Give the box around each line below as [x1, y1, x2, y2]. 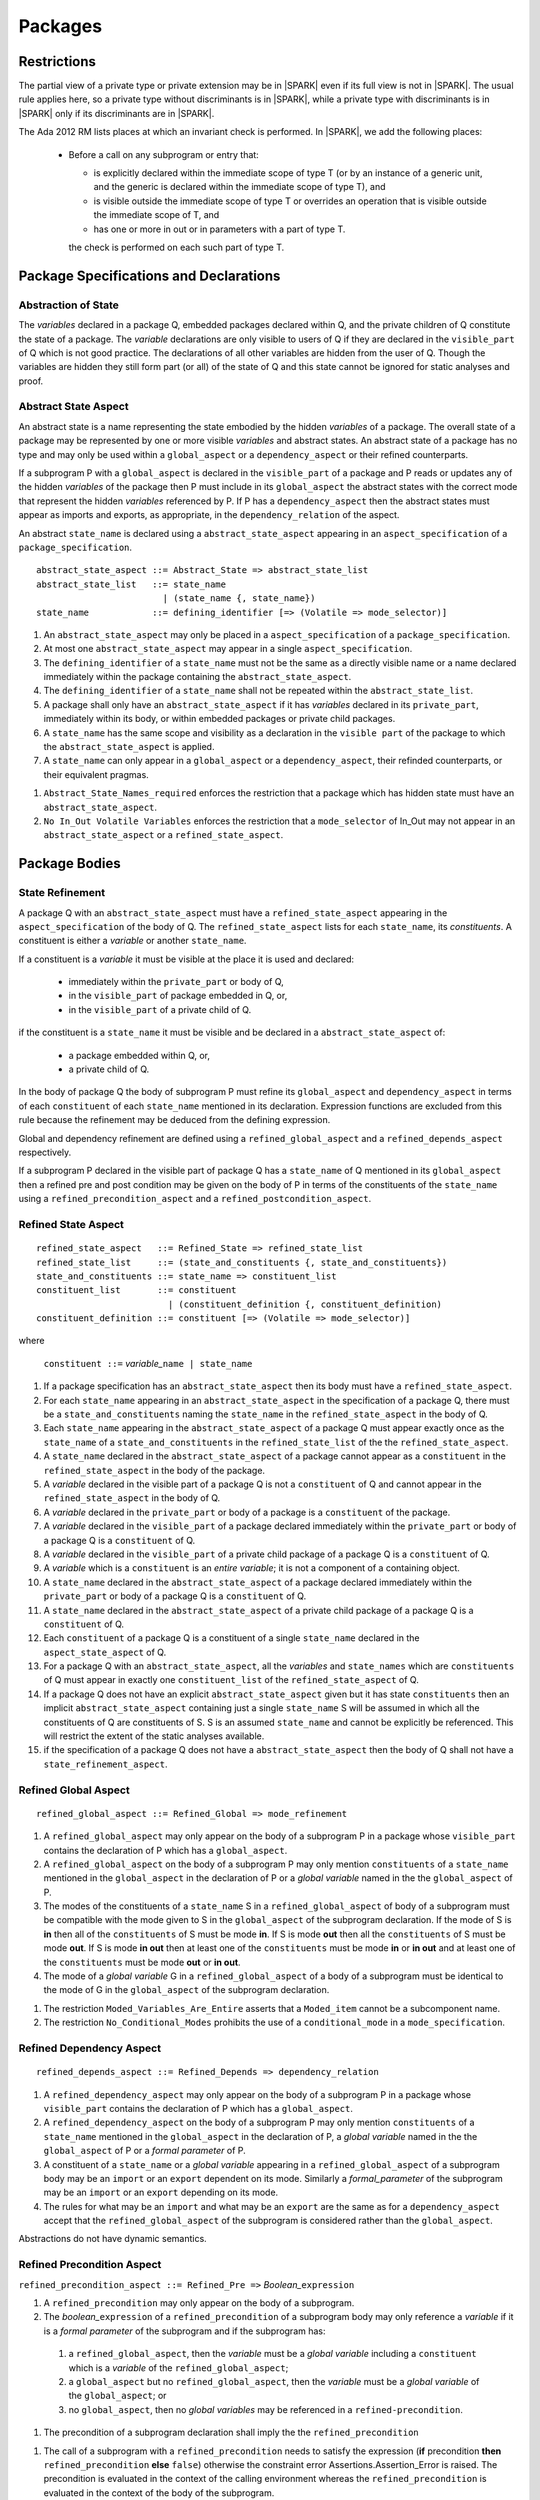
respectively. [18, 1146, 72, 1158]
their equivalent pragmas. [43, 768, 149, 780]
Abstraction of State [18, 298, 120, 312]
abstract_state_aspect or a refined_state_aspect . [43, 829, 284, 841]
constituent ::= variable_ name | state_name [43, 1357, 253, 1369]
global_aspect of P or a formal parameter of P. [43, 2145, 247, 2157]
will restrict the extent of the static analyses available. [43, 1730, 265, 1742]
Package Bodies [18, 855, 121, 872]
